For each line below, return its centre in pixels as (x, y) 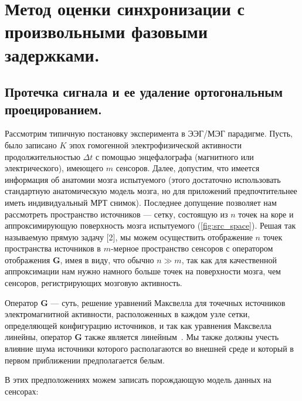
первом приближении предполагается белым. (85, 360)
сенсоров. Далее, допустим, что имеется (188, 168)
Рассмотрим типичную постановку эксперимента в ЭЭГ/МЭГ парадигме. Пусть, (149, 133)
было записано (31, 145)
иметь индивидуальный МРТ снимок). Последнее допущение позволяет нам (141, 202)
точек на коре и (266, 214)
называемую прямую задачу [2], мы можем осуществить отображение (129, 237)
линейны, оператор (38, 337)
